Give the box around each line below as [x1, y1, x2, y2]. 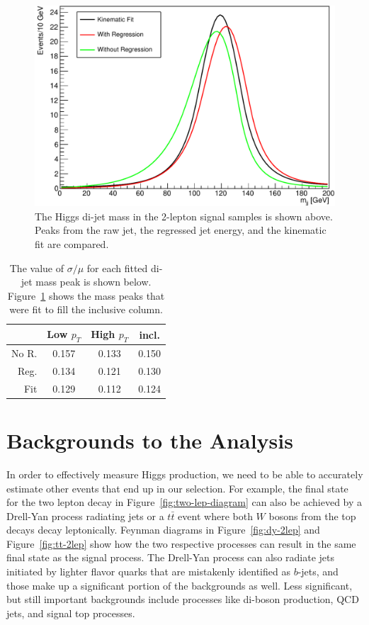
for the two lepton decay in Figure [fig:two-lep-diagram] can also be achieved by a [6, 495, 363, 509]
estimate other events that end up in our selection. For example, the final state [6, 480, 348, 495]
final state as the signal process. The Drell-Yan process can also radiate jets [6, 550, 334, 565]
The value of [9, 260, 64, 275]
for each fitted [86, 260, 148, 275]
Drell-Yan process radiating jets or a [6, 508, 164, 523]
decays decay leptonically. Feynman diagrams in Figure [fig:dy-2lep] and [6, 522, 320, 537]
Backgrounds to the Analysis [6, 425, 293, 454]
